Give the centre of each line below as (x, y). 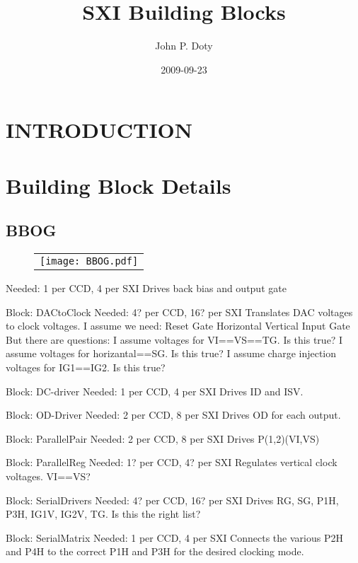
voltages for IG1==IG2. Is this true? (86, 367)
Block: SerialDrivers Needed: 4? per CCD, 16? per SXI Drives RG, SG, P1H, (172, 500)
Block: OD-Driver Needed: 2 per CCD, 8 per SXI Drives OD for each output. (173, 415)
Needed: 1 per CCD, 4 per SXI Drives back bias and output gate (146, 288)
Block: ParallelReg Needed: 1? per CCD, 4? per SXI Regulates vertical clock (172, 462)
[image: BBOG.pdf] (89, 261)
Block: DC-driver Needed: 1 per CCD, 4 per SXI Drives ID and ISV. (155, 391)
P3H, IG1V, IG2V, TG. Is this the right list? (103, 514)
